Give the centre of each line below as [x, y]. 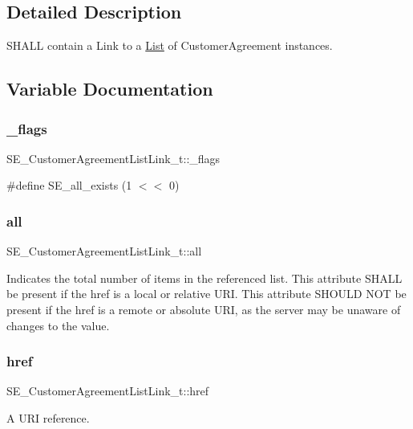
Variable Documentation [110, 89]
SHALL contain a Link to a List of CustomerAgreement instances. [170, 45]
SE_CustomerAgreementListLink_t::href [108, 391]
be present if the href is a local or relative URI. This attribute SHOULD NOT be [206, 294]
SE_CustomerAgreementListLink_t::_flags [113, 158]
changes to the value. [58, 325]
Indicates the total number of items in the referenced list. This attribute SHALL [204, 278]
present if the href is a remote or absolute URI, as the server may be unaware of [204, 309]
